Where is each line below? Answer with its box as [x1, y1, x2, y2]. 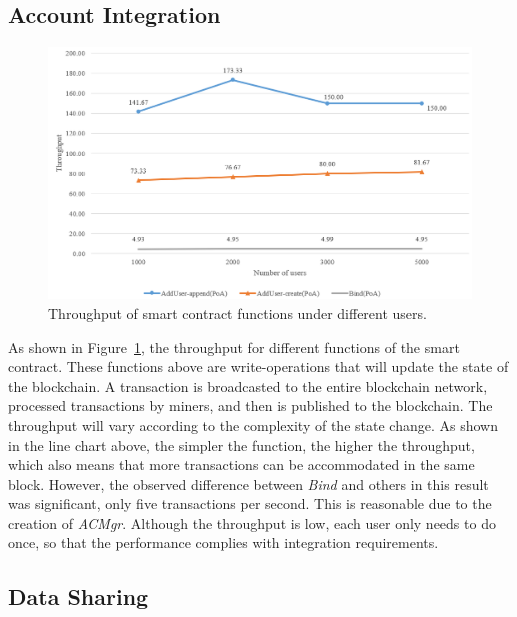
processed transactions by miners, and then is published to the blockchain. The [8, 395, 493, 416]
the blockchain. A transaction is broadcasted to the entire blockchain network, [8, 375, 488, 396]
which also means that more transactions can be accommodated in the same [8, 454, 475, 475]
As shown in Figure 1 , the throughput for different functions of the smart [8, 336, 460, 357]
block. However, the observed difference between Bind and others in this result [8, 473, 489, 494]
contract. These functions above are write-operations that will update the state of [8, 356, 509, 377]
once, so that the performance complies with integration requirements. [8, 532, 439, 553]
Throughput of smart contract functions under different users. [48, 302, 427, 323]
